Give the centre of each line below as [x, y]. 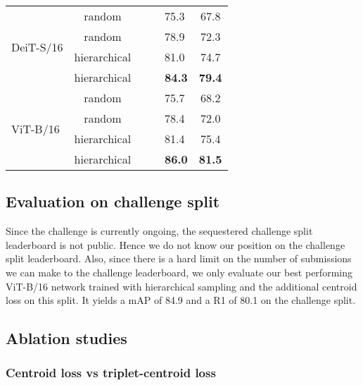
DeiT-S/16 [37, 47]
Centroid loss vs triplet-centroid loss [111, 373]
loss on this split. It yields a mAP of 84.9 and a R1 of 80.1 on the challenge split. [181, 300]
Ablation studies [66, 338]
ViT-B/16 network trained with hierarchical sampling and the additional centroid [181, 286]
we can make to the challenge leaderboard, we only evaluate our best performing [179, 272]
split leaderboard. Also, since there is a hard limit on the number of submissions [179, 258]
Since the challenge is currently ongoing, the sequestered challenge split [159, 231]
